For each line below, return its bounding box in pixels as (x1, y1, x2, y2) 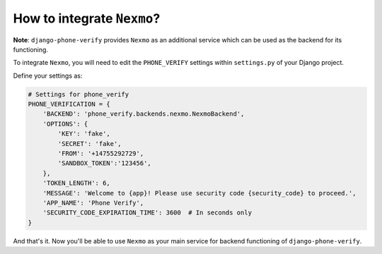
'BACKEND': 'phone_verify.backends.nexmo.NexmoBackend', (42, 110, 245, 118)
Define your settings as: (13, 71, 83, 80)
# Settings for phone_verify (28, 90, 129, 98)
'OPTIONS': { (42, 120, 88, 128)
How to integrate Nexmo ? (13, 11, 161, 26)
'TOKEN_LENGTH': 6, (42, 179, 111, 187)
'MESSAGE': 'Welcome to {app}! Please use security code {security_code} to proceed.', (42, 189, 357, 197)
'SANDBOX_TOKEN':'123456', (57, 159, 151, 167)
